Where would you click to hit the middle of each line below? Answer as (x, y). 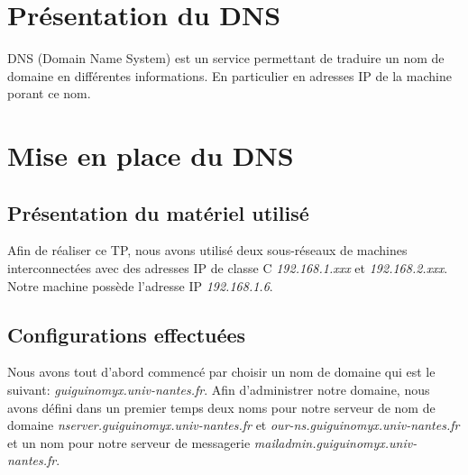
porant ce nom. (49, 93)
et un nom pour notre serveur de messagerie (129, 442)
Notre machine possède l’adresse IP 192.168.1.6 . (140, 285)
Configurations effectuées (127, 334)
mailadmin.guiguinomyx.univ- (335, 442)
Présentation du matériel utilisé (158, 212)
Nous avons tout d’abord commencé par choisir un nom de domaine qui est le (221, 372)
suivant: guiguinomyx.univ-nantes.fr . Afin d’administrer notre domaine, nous (219, 390)
